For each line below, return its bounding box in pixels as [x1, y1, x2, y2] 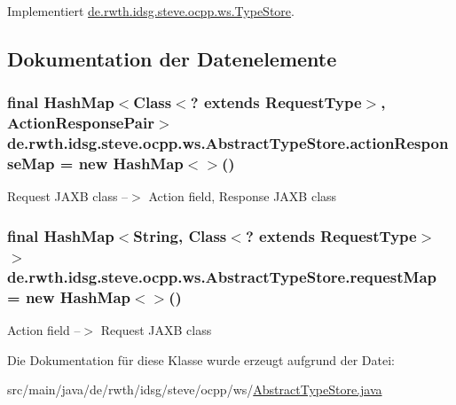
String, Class [133, 224, 227, 246]
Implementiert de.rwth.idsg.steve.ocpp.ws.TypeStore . [7, 2, 295, 19]
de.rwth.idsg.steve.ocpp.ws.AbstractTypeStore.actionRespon [7, 132, 449, 154]
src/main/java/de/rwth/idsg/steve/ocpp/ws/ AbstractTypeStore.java [7, 380, 382, 399]
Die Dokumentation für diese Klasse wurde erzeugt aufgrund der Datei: [7, 350, 395, 369]
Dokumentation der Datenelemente [7, 44, 337, 72]
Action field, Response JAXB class [148, 187, 337, 206]
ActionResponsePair [7, 112, 154, 134]
